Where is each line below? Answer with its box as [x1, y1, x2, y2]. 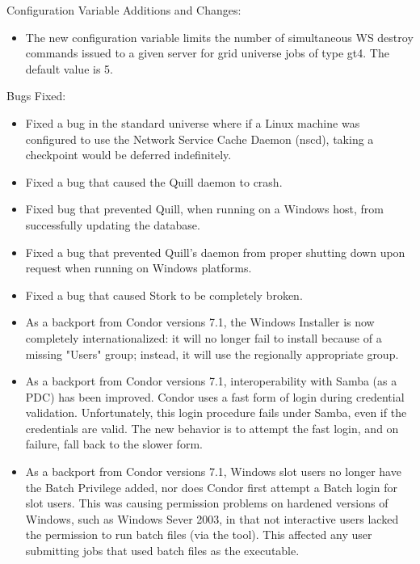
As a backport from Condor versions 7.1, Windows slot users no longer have [25, 463, 401, 480]
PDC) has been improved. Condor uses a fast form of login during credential [25, 388, 405, 405]
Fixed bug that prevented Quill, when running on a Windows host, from [25, 200, 384, 217]
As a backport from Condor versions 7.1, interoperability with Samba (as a [25, 372, 397, 389]
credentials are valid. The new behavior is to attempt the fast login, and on [25, 419, 399, 436]
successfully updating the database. [25, 216, 200, 233]
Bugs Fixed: [6, 87, 66, 104]
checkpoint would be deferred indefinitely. [25, 146, 232, 163]
